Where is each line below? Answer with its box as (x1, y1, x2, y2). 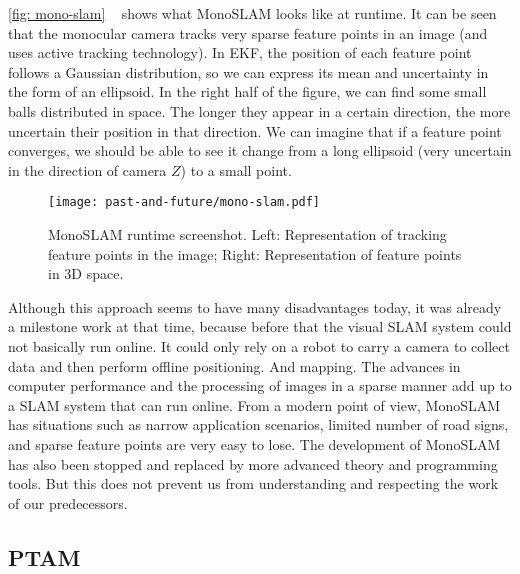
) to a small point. (180, 159, 292, 180)
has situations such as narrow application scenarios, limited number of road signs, (8, 414, 509, 435)
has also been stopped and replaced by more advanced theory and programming (8, 453, 498, 474)
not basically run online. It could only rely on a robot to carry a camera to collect (8, 335, 510, 356)
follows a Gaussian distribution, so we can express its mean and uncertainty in (8, 61, 489, 82)
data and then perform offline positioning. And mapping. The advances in (8, 355, 461, 376)
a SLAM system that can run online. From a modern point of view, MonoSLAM (8, 394, 501, 415)
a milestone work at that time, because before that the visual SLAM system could (8, 316, 512, 337)
